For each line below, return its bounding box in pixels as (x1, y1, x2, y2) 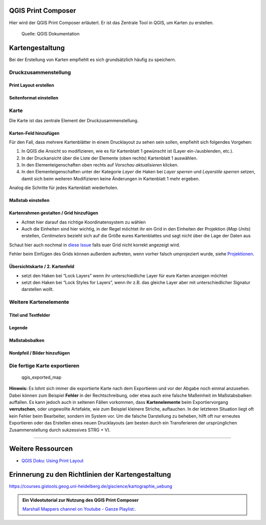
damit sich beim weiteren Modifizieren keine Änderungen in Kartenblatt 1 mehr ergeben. (21, 175, 200, 182)
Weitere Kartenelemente (9, 298, 69, 305)
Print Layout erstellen (9, 82, 54, 88)
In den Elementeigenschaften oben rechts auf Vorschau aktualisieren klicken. (21, 162, 179, 168)
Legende (9, 325, 28, 330)
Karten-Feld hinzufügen (9, 130, 60, 136)
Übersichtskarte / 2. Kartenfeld (9, 263, 75, 269)
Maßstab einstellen (9, 197, 50, 203)
